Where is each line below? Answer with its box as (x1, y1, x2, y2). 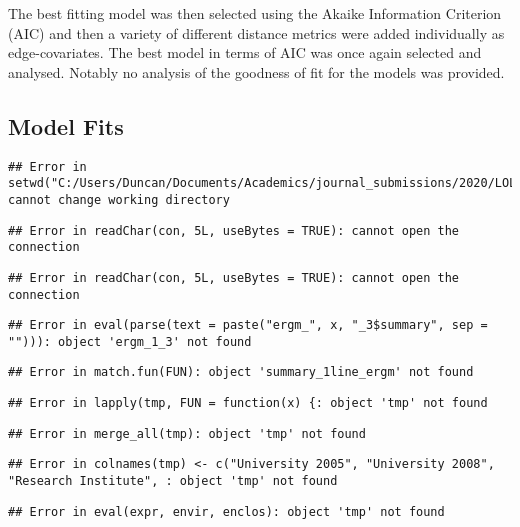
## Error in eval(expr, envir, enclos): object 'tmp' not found (8, 504, 445, 519)
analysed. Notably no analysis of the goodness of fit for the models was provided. (8, 61, 505, 82)
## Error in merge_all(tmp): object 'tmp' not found (8, 426, 366, 441)
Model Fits (8, 110, 124, 141)
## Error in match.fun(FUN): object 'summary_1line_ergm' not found (8, 365, 474, 380)
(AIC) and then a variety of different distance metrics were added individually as (8, 22, 505, 43)
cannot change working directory (8, 192, 230, 207)
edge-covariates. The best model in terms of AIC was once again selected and (8, 42, 482, 63)
